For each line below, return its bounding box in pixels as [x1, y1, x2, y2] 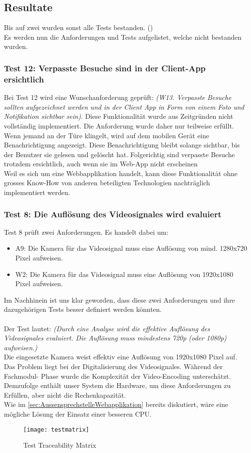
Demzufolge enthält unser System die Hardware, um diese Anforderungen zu [4, 380, 231, 390]
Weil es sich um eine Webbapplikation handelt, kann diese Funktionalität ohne [4, 168, 237, 178]
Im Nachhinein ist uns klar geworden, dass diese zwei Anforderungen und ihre [4, 294, 235, 305]
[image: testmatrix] [23, 426, 90, 433]
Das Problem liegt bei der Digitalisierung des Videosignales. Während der [4, 361, 223, 371]
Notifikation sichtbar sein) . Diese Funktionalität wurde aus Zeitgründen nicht [4, 111, 234, 121]
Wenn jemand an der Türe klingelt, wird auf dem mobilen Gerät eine [4, 130, 209, 140]
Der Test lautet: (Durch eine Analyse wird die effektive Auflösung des [4, 323, 210, 333]
